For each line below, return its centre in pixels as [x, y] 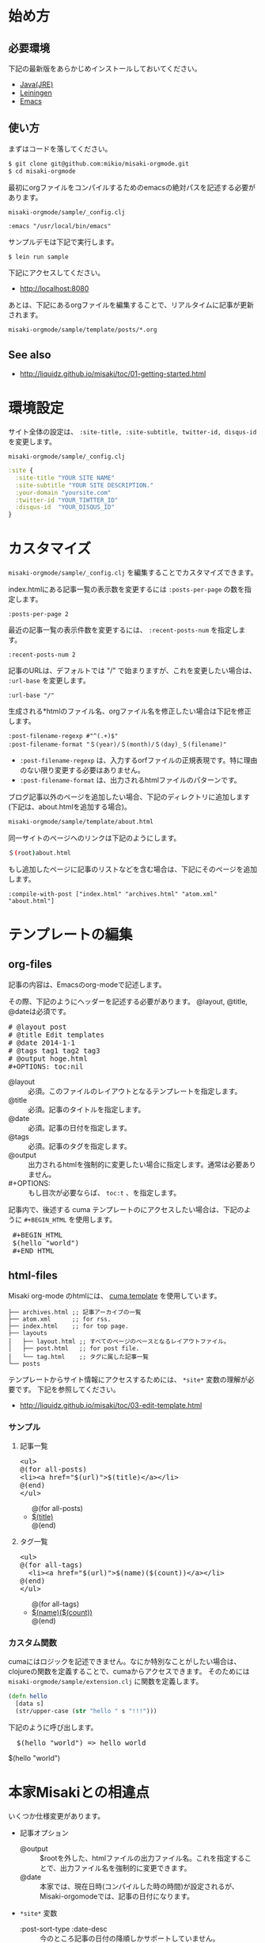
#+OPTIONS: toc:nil [46, 1066]
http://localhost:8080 [54, 289]
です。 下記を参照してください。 [67, 1389]
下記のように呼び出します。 [53, 1727]
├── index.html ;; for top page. [68, 1326]
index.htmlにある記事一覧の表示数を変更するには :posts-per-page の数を [127, 589]
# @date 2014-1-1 [42, 1042]
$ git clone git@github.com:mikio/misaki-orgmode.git [99, 163]
